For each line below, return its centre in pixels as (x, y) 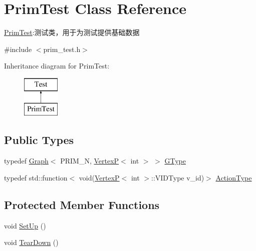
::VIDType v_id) (178, 177)
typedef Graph (26, 161)
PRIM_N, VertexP (90, 161)
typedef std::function (36, 177)
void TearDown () (31, 242)
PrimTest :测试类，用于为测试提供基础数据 (72, 32)
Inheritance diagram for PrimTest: (57, 66)
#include (18, 49)
